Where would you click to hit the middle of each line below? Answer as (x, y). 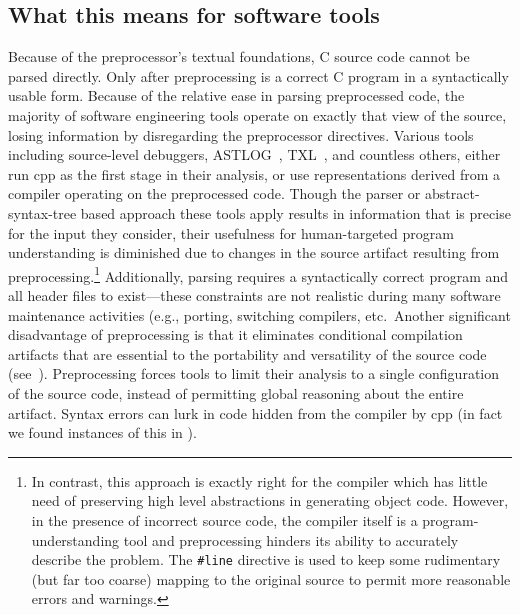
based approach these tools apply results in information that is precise (295, 212)
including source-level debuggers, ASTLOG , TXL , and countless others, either (254, 154)
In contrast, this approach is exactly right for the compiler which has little (259, 480)
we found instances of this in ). (102, 432)
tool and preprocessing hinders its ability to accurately (291, 539)
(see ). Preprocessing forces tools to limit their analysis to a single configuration (254, 373)
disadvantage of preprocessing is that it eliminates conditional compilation (235, 334)
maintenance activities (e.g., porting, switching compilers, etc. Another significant (259, 314)
